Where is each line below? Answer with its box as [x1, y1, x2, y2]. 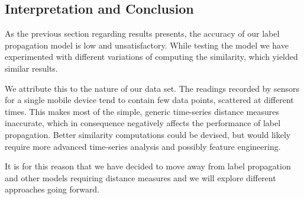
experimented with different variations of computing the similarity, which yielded [5, 50, 298, 63]
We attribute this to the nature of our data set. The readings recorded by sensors [5, 82, 300, 94]
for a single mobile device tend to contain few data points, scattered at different [5, 94, 294, 106]
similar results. [5, 62, 58, 74]
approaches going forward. [5, 183, 100, 195]
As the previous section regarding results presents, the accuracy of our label [5, 27, 280, 40]
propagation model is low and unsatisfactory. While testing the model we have [5, 38, 289, 51]
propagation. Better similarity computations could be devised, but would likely [5, 128, 291, 140]
